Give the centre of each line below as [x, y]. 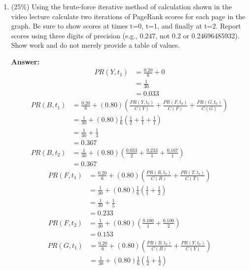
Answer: [25, 61]
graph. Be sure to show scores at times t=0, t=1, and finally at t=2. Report [126, 26]
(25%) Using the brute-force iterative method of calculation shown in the [121, 6]
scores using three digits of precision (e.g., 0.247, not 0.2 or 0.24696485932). [125, 35]
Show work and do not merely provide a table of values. [95, 45]
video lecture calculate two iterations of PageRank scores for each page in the [128, 16]
